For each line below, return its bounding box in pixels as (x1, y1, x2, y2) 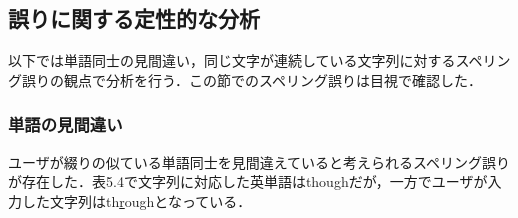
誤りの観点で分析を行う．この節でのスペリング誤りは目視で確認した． (21, 69, 482, 90)
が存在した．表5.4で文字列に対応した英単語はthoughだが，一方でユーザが (8, 171, 488, 192)
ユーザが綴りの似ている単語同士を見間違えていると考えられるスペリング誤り (8, 151, 511, 172)
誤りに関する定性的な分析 (8, 3, 260, 34)
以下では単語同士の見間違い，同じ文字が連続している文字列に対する (8, 50, 456, 71)
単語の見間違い (8, 112, 123, 137)
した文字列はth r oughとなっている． (21, 190, 252, 211)
